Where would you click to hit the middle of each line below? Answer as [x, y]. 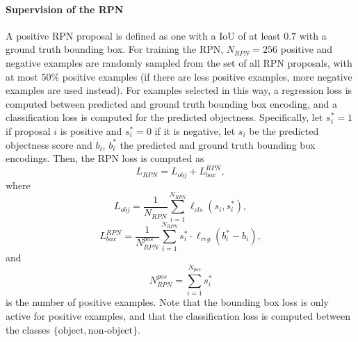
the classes [28, 329]
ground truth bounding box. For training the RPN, [115, 49]
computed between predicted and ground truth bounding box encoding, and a [171, 103]
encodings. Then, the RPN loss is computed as [105, 158]
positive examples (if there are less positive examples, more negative [207, 76]
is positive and [91, 130]
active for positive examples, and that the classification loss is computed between [178, 316]
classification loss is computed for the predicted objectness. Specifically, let [164, 117]
